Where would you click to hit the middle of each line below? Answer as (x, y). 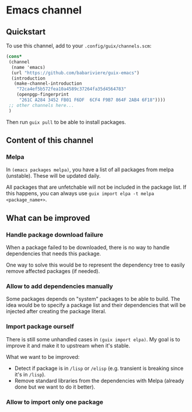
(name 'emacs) (28, 67)
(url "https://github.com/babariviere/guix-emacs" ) (76, 73)
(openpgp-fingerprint (43, 95)
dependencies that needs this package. (53, 254)
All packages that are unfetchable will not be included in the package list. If (96, 187)
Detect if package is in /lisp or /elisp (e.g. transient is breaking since (99, 368)
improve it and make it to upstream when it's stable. (68, 345)
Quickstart (26, 32)
